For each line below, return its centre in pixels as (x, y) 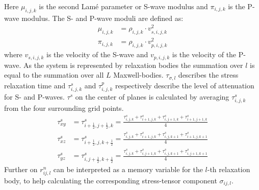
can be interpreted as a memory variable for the (128, 169)
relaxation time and (35, 85)
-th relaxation (229, 169)
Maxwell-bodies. (138, 75)
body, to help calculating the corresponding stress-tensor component (111, 180)
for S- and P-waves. (34, 97)
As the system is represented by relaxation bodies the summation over (133, 65)
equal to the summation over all (54, 75)
